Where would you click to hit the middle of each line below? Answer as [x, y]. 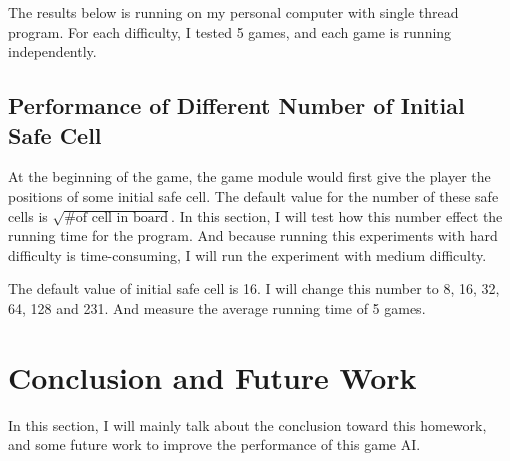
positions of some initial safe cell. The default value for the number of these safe [253, 195]
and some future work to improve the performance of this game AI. [214, 444]
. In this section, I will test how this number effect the [337, 215]
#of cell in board [116, 217]
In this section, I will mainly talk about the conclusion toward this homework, [247, 424]
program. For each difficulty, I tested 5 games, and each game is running [230, 31]
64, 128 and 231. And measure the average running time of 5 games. [217, 307]
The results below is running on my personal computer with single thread [233, 12]
